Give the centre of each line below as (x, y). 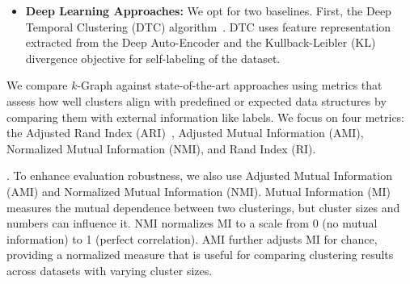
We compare (37, 85)
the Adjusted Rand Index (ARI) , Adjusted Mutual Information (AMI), (185, 133)
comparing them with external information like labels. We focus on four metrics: (205, 117)
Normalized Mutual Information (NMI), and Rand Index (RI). (161, 148)
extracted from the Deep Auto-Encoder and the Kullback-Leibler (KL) (201, 42)
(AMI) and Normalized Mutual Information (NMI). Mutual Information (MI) (199, 191)
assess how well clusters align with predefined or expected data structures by (197, 100)
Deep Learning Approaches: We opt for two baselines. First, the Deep (208, 10)
